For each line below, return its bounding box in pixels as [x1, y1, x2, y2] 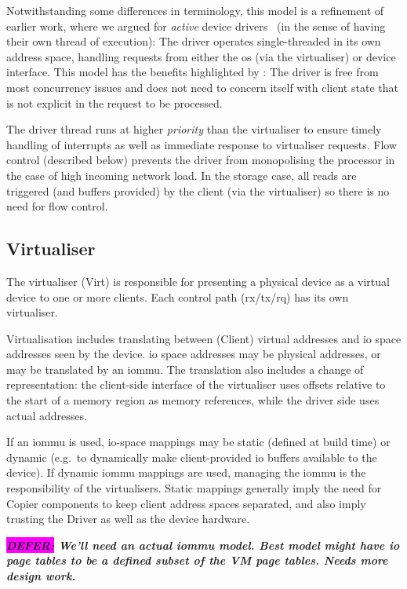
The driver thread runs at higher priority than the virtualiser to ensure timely [6, 121, 382, 137]
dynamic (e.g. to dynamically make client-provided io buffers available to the [6, 448, 377, 465]
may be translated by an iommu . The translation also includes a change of [6, 360, 364, 377]
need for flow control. [6, 198, 108, 214]
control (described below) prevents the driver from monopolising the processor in [6, 152, 395, 168]
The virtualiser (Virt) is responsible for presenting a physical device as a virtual [6, 273, 390, 289]
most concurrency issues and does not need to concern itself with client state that [6, 79, 398, 95]
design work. [6, 568, 76, 584]
